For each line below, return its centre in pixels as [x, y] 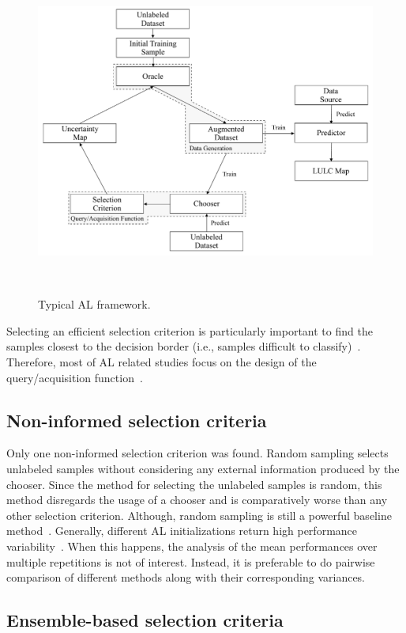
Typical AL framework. [94, 304]
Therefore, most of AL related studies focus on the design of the [162, 362]
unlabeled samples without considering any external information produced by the [203, 469]
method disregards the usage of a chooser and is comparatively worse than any [197, 500]
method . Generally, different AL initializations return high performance [182, 531]
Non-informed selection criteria [137, 420]
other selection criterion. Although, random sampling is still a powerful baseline [199, 515]
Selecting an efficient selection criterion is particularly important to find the [190, 330]
